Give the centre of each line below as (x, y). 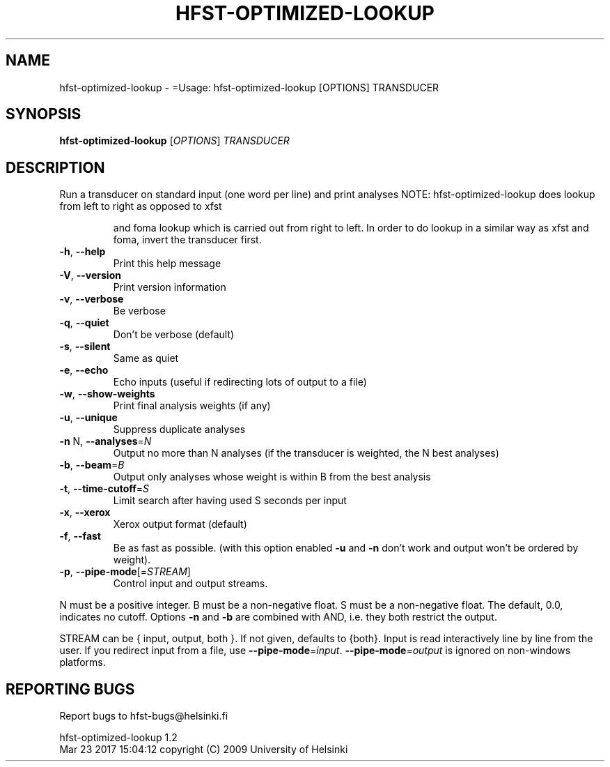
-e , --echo (84, 370)
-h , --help (83, 252)
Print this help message (167, 264)
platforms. (83, 662)
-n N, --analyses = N (105, 441)
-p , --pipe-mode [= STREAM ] (125, 572)
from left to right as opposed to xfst (141, 206)
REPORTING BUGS (70, 689)
